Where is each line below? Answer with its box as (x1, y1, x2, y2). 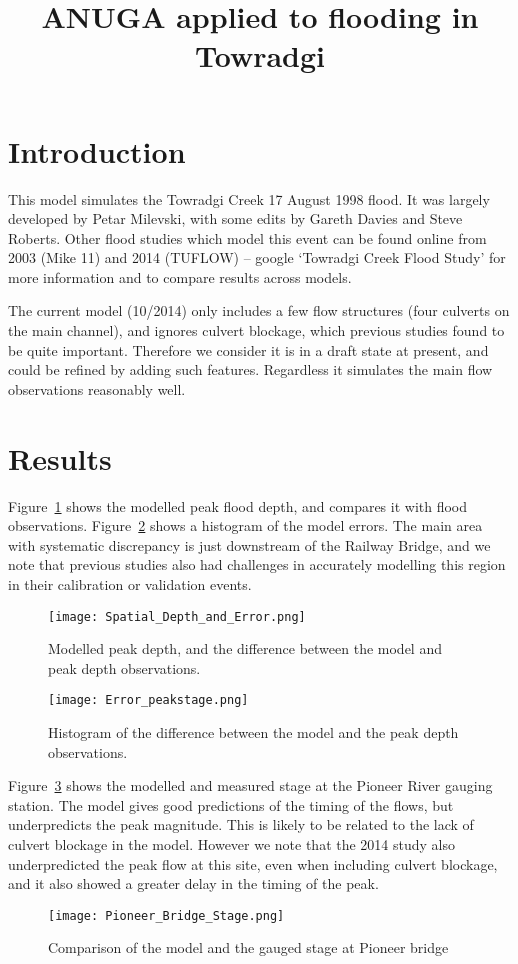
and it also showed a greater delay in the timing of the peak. (8, 873, 379, 894)
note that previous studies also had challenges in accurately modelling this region (8, 554, 506, 575)
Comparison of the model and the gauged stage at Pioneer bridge (48, 937, 449, 958)
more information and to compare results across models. (8, 266, 352, 287)
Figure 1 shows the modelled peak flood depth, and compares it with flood (8, 495, 468, 516)
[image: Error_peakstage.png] (48, 693, 249, 708)
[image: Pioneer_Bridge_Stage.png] (48, 908, 285, 923)
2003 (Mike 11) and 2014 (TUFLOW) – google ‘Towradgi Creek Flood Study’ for (8, 247, 506, 268)
